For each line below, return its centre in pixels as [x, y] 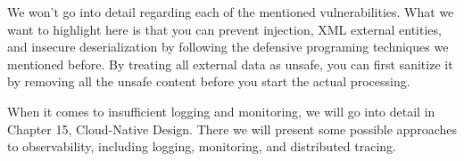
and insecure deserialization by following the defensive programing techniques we [228, 47]
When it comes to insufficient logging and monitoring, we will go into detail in [221, 111]
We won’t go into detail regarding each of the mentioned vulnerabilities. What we [231, 12]
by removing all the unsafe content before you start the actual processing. [209, 81]
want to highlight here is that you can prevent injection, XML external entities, [224, 29]
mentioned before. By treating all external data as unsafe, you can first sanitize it [230, 64]
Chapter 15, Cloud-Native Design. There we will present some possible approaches [232, 129]
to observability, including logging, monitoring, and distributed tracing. [202, 146]
